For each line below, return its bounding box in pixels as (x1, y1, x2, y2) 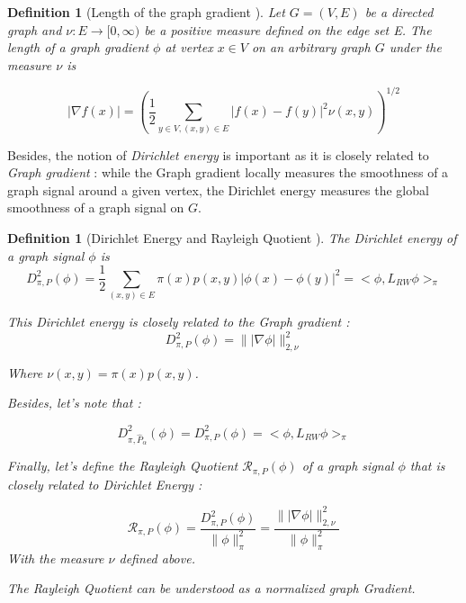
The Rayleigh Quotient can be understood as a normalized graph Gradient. (7, 579, 416, 598)
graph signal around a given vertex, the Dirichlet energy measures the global (7, 180, 429, 199)
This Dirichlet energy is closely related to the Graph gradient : (7, 311, 350, 330)
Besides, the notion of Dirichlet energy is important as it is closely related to (7, 145, 429, 164)
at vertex (165, 38, 213, 57)
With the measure (7, 548, 104, 567)
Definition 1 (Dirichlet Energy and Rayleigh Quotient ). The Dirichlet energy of (7, 228, 457, 247)
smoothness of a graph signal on (7, 198, 184, 217)
